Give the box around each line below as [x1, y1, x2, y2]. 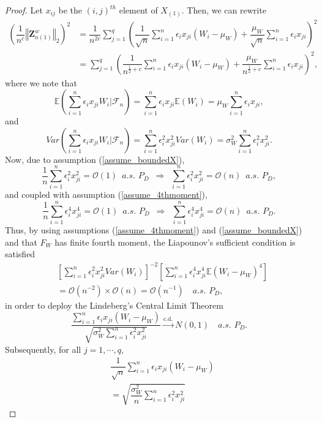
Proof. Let [5, 4, 43, 16]
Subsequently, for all [5, 342, 81, 355]
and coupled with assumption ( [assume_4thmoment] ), [5, 188, 208, 201]
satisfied [5, 247, 36, 260]
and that [5, 235, 37, 248]
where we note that [5, 76, 77, 89]
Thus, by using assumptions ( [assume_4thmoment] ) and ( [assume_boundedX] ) [5, 224, 302, 236]
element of [119, 4, 158, 16]
